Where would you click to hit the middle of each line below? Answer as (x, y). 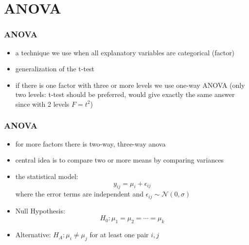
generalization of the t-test (55, 69)
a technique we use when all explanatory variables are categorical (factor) (125, 52)
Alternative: (33, 235)
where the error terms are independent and (79, 194)
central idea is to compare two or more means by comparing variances (119, 160)
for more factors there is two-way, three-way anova (90, 143)
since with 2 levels (42, 104)
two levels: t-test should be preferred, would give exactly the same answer (125, 94)
